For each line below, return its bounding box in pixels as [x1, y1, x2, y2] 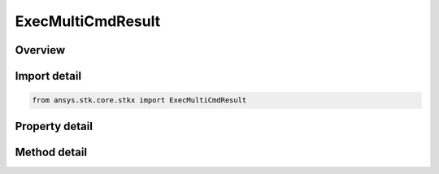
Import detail [15, 69, 81, 83]
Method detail [15, 145, 88, 159]
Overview [15, 43, 66, 57]
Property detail [15, 119, 93, 133]
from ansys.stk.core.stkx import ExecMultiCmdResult [32, 96, 247, 105]
